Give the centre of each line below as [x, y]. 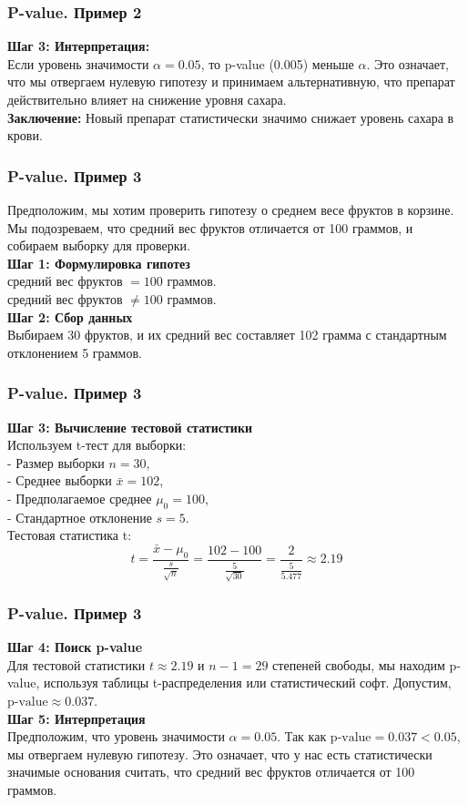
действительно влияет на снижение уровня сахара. [147, 99]
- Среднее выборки [60, 480]
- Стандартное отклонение [80, 517]
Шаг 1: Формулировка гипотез [99, 263]
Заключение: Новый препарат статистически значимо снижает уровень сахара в [231, 117]
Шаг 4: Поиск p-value [75, 647]
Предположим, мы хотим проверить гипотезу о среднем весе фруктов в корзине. [231, 209]
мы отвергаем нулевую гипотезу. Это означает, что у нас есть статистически [220, 754]
